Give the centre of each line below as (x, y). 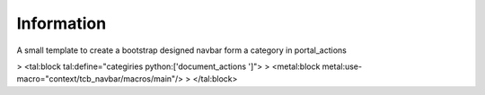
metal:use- (342, 66)
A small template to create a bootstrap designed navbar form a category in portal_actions (182, 50)
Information (62, 23)
